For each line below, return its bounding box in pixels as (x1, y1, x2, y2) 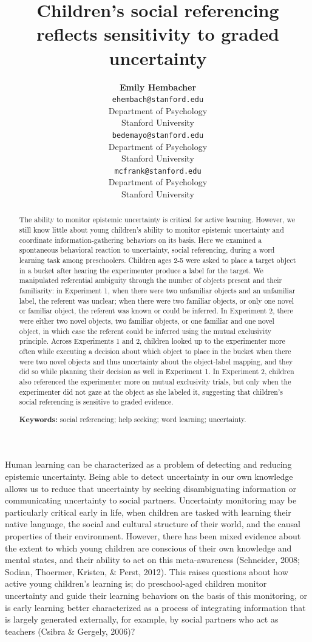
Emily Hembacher (119, 80, 197, 93)
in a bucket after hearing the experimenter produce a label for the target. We (19, 265, 263, 275)
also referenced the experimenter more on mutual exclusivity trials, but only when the (19, 376, 291, 386)
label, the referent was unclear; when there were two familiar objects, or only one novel (19, 295, 294, 306)
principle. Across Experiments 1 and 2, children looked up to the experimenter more (19, 336, 285, 346)
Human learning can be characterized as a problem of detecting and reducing (5, 458, 292, 471)
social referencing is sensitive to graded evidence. (19, 397, 174, 407)
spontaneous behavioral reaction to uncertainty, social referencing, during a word (19, 245, 275, 255)
